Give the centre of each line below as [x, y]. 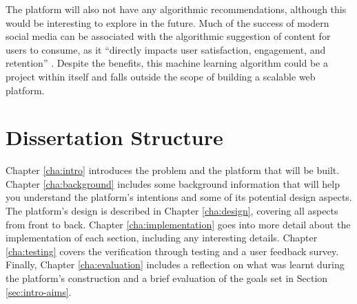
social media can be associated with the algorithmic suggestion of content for [168, 36]
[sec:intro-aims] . [39, 291]
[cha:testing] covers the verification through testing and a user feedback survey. [172, 251]
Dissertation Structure [114, 137]
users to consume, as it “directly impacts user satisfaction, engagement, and [166, 49]
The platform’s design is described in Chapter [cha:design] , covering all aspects [172, 211]
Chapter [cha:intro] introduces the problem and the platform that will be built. [173, 170]
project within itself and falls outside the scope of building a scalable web [161, 76]
